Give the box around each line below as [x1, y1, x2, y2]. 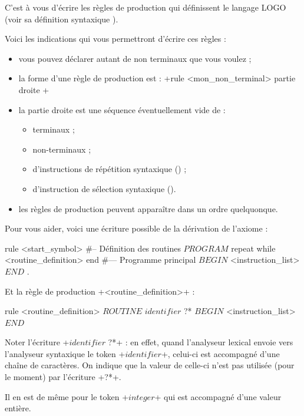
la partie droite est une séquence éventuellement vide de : [18, 103, 226, 115]
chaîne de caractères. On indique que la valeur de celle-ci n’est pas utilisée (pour [5, 359, 295, 371]
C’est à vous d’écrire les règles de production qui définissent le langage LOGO [5, 1, 286, 13]
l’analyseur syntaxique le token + [5, 347, 125, 359]
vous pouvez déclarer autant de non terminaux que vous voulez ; [18, 52, 252, 64]
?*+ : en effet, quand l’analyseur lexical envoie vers [108, 336, 293, 348]
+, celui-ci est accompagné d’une [161, 347, 280, 359]
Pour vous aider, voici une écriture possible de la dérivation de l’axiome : [5, 222, 268, 235]
